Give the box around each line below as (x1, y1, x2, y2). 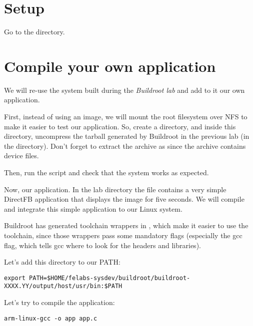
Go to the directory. (4, 26, 65, 37)
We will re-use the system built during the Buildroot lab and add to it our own (4, 84, 245, 95)
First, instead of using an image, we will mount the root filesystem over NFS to (4, 111, 247, 122)
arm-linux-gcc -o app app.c (4, 315, 97, 322)
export (4, 274, 25, 282)
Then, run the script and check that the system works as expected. (4, 167, 209, 177)
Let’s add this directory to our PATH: (4, 257, 120, 267)
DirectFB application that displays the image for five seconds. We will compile (4, 194, 244, 204)
